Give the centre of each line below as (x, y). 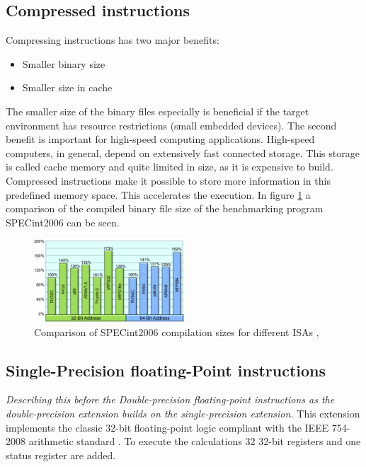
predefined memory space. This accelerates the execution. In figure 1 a (158, 194)
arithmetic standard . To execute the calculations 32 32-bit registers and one (195, 441)
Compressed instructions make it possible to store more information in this (168, 180)
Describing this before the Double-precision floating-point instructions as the (170, 399)
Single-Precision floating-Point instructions (166, 370)
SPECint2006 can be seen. (63, 222)
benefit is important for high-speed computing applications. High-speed (160, 139)
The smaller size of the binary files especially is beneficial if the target (158, 111)
